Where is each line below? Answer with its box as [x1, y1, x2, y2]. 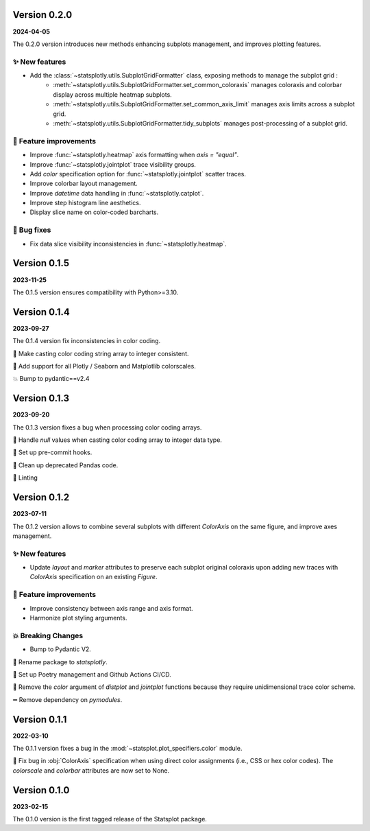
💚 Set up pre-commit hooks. [12, 448, 92, 456]
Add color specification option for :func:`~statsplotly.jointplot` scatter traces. [29, 169, 247, 178]
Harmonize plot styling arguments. [29, 614, 127, 622]
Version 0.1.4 [12, 306, 70, 318]
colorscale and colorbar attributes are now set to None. [12, 766, 170, 775]
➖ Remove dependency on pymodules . [12, 695, 123, 703]
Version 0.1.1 [12, 714, 67, 725]
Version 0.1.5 [12, 257, 70, 269]
